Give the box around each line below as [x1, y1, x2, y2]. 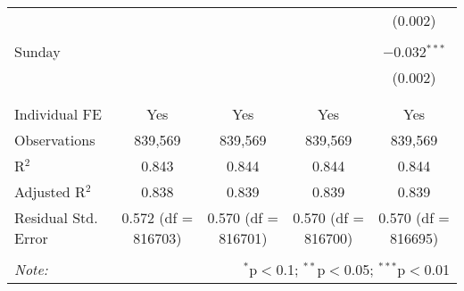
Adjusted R [14, 181, 86, 202]
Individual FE [14, 104, 102, 124]
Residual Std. [14, 207, 98, 228]
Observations [14, 129, 95, 150]
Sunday [14, 41, 61, 62]
